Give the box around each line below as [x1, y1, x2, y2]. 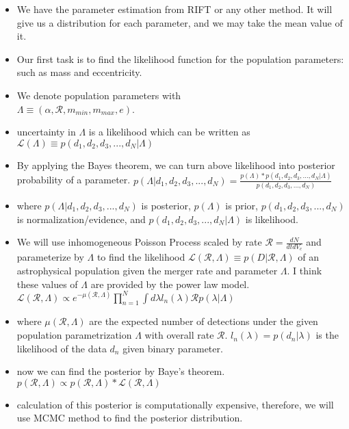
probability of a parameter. [16, 172, 131, 187]
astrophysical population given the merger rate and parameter [16, 263, 278, 277]
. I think [287, 263, 322, 277]
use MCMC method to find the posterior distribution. [16, 411, 243, 425]
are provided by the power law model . [90, 276, 250, 291]
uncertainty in [16, 125, 76, 139]
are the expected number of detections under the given [89, 314, 318, 328]
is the [315, 328, 339, 342]
